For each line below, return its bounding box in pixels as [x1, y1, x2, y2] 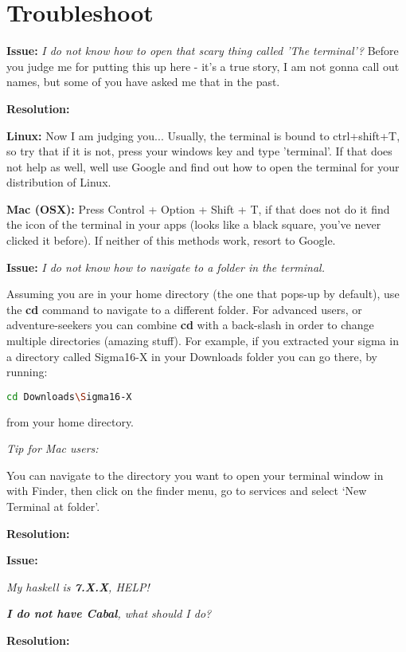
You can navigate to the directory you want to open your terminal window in [6, 466, 384, 483]
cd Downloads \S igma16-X [6, 391, 132, 403]
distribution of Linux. [6, 174, 111, 190]
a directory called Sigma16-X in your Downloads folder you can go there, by [6, 348, 377, 364]
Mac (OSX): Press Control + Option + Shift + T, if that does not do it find [6, 200, 390, 217]
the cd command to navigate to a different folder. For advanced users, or [6, 300, 362, 317]
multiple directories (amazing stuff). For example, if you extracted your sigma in [6, 332, 399, 349]
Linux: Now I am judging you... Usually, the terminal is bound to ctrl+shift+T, [6, 127, 400, 143]
